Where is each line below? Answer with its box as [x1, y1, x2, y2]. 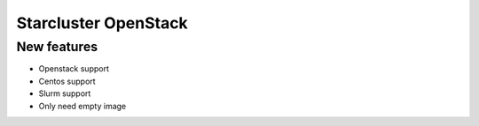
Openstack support [38, 63, 110, 74]
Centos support [38, 76, 97, 86]
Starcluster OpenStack [16, 13, 188, 33]
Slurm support [38, 88, 91, 99]
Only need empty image [38, 100, 127, 111]
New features [16, 39, 98, 55]
